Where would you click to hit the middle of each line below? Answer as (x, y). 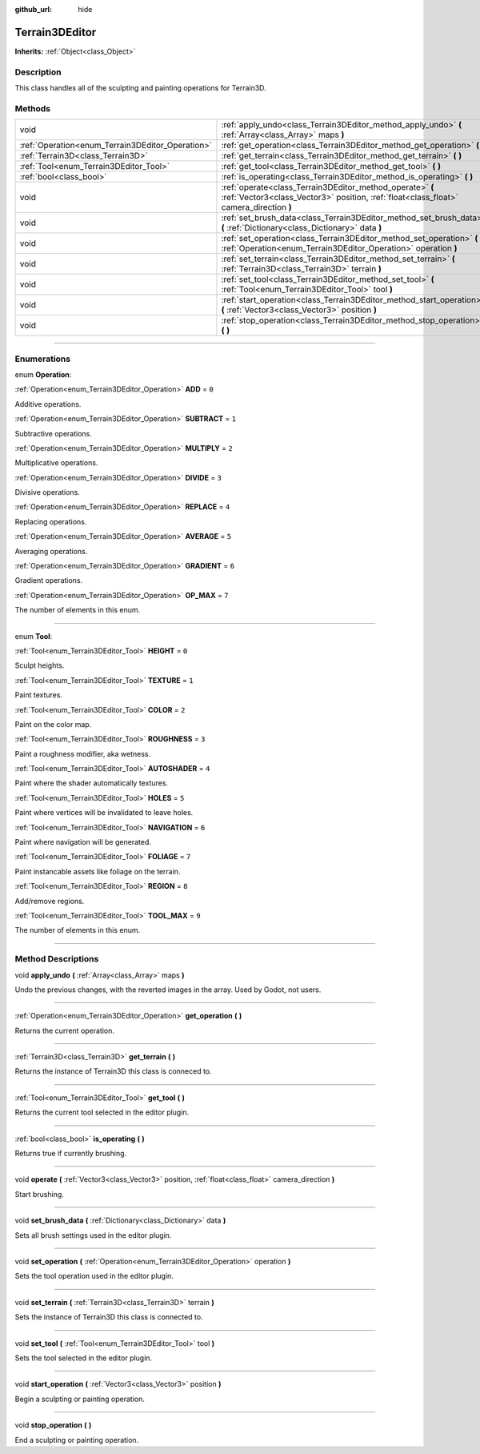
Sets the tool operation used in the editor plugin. (94, 1276)
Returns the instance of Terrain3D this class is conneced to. (113, 1071)
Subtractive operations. (53, 433)
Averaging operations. (51, 551)
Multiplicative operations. (56, 463)
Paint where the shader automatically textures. (91, 783)
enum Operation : (43, 374)
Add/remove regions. (50, 901)
